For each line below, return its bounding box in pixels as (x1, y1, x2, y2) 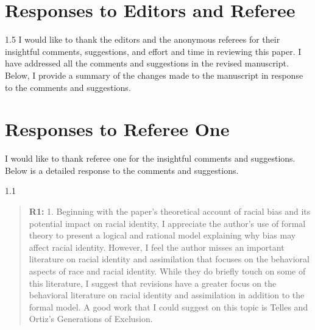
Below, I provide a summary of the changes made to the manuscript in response (5, 68, 303, 81)
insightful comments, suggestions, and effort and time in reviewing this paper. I (5, 45, 302, 57)
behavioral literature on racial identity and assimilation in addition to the (29, 289, 305, 301)
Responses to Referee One (5, 117, 230, 142)
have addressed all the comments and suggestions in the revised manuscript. (5, 57, 289, 70)
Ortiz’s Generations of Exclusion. (29, 312, 153, 325)
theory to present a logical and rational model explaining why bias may (29, 229, 296, 242)
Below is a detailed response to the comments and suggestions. (5, 163, 239, 176)
